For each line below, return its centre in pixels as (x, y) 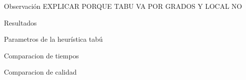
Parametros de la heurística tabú (53, 39)
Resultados (20, 22)
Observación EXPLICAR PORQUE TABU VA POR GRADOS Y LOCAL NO (123, 6)
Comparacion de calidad (40, 72)
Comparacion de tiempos (42, 55)
